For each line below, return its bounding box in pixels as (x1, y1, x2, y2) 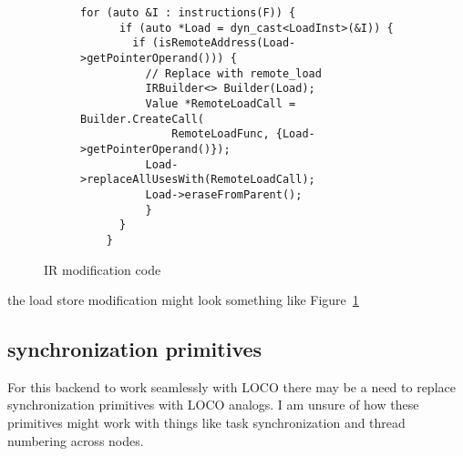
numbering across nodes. (7, 431, 144, 450)
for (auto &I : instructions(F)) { (80, 6, 296, 19)
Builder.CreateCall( (80, 112, 205, 126)
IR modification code (44, 259, 161, 279)
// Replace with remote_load (145, 66, 322, 80)
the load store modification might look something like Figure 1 (7, 290, 359, 309)
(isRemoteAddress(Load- (151, 36, 296, 50)
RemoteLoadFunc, (171, 127, 270, 141)
